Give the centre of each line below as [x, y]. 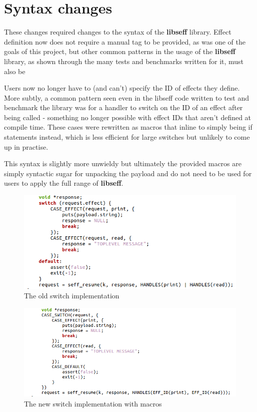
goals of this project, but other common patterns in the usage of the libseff [120, 51]
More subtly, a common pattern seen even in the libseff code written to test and [126, 97]
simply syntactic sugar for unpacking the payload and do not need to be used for [128, 173]
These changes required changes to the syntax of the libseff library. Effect [118, 32]
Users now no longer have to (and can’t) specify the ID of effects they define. [122, 88]
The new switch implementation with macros [93, 404]
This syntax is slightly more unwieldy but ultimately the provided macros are [123, 163]
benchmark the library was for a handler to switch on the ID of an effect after [123, 107]
